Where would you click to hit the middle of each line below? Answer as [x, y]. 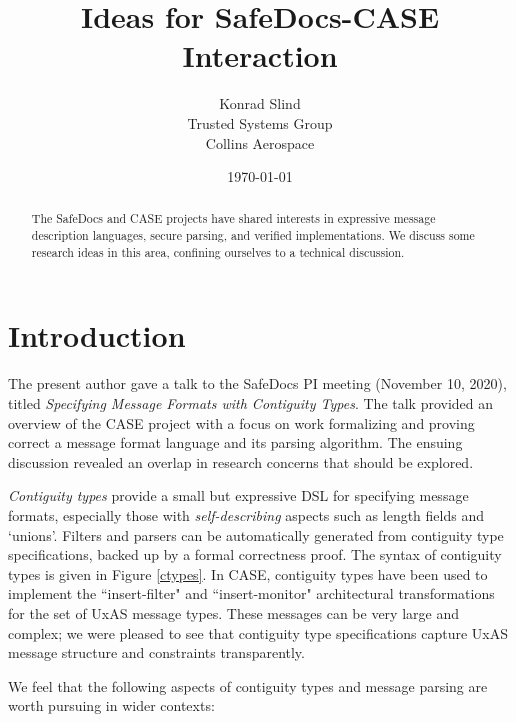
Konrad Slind [260, 103]
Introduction [97, 335]
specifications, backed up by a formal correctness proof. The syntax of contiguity [255, 554]
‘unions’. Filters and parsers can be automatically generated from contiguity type [256, 534]
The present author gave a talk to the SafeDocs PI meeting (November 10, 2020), [257, 383]
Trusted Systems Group [260, 122]
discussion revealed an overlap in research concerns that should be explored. [241, 461]
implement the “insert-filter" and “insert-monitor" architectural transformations [251, 593]
